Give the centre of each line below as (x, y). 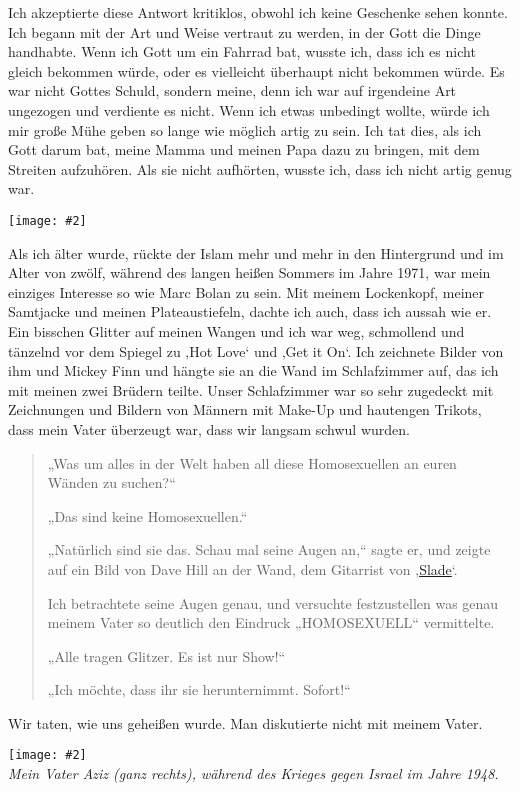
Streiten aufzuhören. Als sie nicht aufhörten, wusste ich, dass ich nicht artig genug (260, 168)
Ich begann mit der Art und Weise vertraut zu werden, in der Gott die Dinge (244, 31)
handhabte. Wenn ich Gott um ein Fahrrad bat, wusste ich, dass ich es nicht (242, 51)
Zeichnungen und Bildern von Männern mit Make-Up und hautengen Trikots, (245, 409)
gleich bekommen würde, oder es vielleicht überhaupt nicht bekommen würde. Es (256, 70)
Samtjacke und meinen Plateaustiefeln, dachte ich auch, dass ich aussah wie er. (250, 311)
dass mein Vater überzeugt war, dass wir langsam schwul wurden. (209, 428)
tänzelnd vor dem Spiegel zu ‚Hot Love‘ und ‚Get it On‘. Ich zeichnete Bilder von (256, 350)
